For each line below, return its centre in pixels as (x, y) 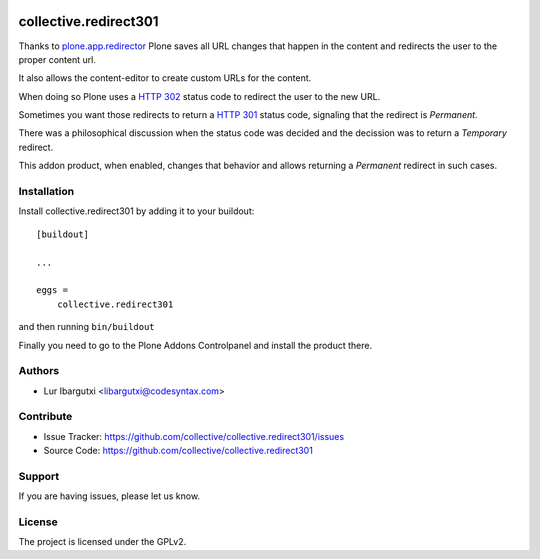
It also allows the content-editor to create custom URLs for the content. (165, 78)
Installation (46, 192)
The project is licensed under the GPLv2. (102, 542)
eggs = (52, 290)
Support (39, 476)
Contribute (45, 417)
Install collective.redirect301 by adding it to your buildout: (136, 211)
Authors (39, 371)
